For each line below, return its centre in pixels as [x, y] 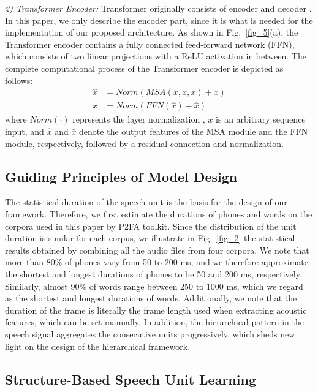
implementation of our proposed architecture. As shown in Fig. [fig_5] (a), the [152, 32]
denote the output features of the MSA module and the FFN [194, 131]
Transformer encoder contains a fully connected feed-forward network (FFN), [150, 44]
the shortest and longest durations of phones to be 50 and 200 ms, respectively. [153, 273]
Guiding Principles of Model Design [121, 176]
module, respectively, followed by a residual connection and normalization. [144, 143]
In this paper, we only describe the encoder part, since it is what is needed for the [159, 20]
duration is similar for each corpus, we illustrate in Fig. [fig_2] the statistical [150, 238]
